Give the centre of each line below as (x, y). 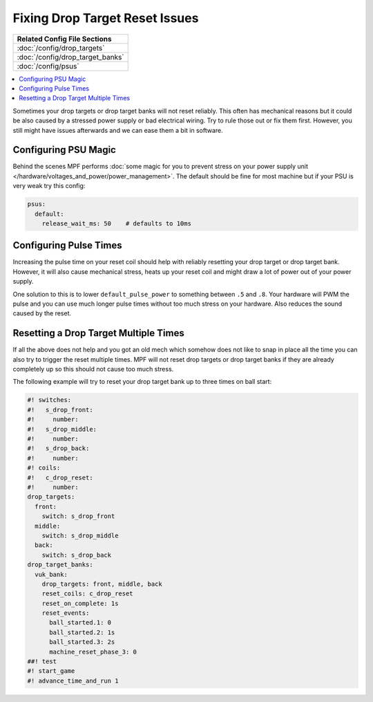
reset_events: (66, 613)
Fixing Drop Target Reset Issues (106, 18)
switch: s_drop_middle (80, 535)
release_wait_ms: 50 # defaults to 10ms (116, 223)
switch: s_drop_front (78, 516)
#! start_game (51, 671)
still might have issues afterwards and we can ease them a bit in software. (118, 130)
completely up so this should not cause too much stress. (93, 369)
